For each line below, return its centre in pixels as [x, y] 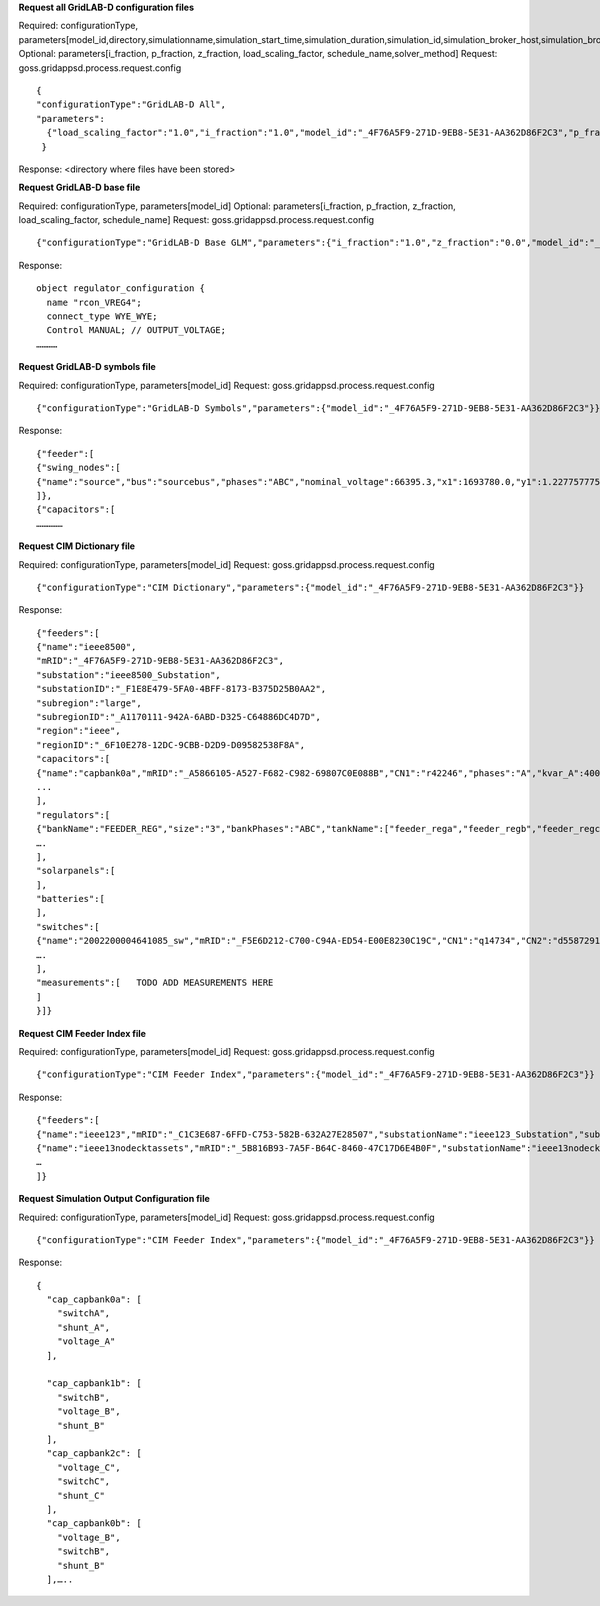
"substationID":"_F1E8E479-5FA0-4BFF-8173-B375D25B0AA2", [181, 689]
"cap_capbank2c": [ [94, 1453]
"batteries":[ [70, 899]
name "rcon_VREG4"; [94, 302]
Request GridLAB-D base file [79, 187]
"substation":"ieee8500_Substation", [129, 674]
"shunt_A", [83, 1327]
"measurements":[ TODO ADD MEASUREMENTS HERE [155, 983]
